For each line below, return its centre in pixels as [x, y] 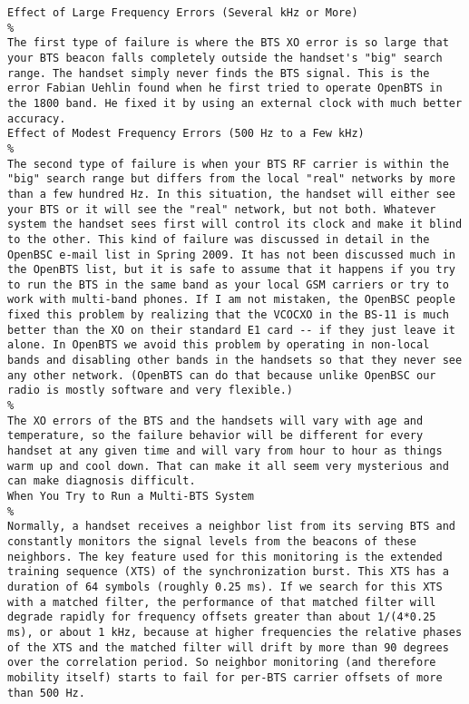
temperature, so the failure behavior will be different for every [215, 436]
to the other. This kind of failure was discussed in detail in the [219, 239]
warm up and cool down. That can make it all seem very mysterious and [228, 466]
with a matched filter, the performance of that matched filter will [222, 602]
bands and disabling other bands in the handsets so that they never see [235, 361]
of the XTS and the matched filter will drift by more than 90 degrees [228, 647]
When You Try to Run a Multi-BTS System [131, 496]
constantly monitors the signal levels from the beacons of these [212, 541]
